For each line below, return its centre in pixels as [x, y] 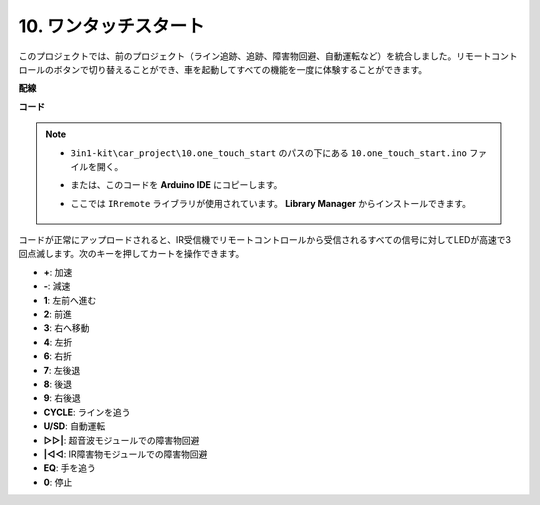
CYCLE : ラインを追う [87, 412]
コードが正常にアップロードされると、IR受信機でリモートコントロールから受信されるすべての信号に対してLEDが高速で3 [265, 240]
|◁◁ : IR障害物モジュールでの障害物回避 [125, 454]
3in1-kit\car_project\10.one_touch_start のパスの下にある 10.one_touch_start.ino [269, 152]
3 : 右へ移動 [66, 328]
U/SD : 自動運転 [74, 426]
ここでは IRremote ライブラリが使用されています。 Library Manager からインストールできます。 [271, 203]
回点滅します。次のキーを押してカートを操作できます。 [131, 254]
